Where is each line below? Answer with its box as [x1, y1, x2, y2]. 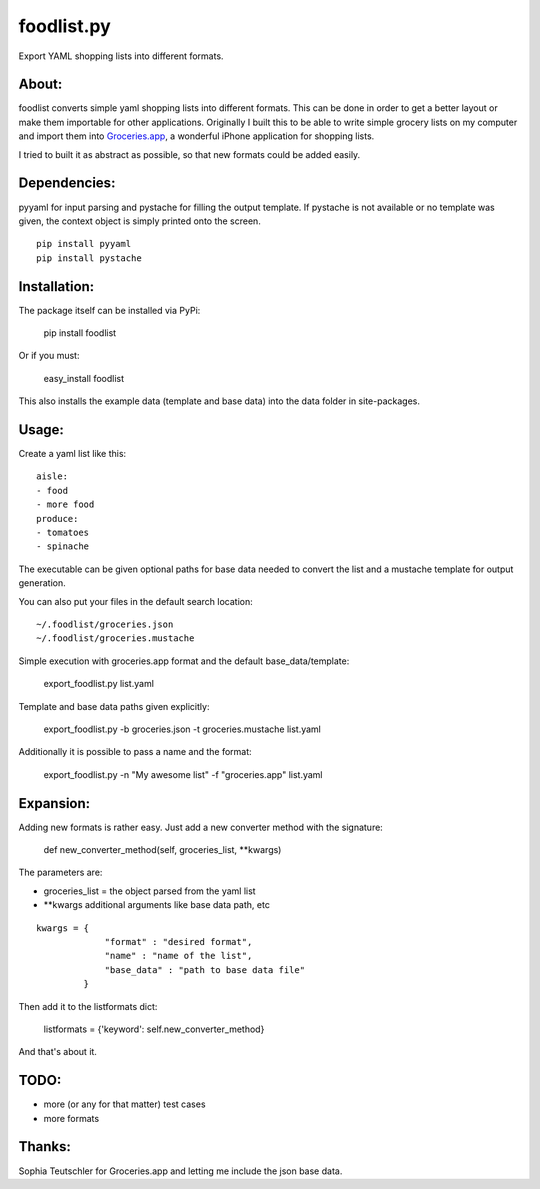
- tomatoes [36, 527, 90, 539]
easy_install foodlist [43, 372, 125, 384]
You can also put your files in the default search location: [18, 595, 254, 607]
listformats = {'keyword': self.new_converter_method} [43, 1023, 265, 1035]
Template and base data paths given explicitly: [18, 700, 210, 712]
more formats [43, 1112, 100, 1124]
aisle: [36, 471, 69, 482]
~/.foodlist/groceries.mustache [36, 633, 195, 644]
